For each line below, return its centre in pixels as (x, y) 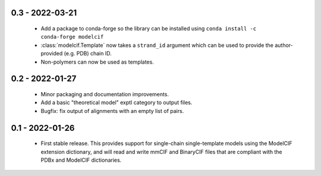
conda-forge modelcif (72, 37)
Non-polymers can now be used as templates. (97, 62)
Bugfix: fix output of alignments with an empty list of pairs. (112, 111)
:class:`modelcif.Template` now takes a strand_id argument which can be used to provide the (157, 45)
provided (52, 54)
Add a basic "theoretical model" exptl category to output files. (117, 103)
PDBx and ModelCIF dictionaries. (81, 160)
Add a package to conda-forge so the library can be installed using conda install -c (149, 29)
